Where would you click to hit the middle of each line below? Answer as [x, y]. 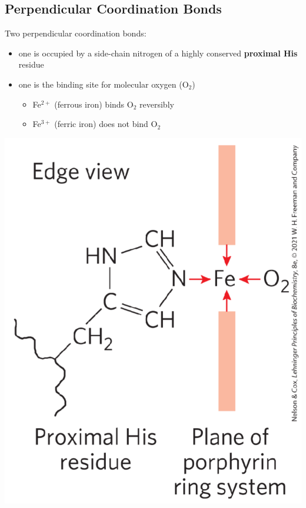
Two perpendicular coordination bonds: [76, 33]
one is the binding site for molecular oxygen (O [104, 84]
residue [31, 64]
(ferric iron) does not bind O [106, 124]
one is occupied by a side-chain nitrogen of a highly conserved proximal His [158, 53]
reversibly [157, 104]
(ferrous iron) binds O [94, 104]
